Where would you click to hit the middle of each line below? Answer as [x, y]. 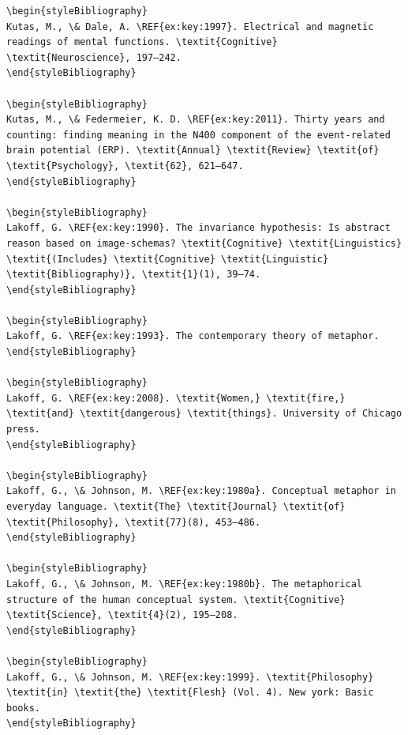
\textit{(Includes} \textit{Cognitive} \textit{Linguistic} [168, 259]
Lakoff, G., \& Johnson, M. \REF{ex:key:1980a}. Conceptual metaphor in [201, 491]
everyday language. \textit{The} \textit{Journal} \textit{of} [176, 507]
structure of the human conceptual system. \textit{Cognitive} [176, 599]
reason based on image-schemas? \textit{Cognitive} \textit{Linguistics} [204, 243]
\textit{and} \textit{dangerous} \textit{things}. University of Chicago [204, 414]
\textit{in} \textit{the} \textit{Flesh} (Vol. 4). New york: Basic [190, 693]
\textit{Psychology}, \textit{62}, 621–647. [125, 166]
